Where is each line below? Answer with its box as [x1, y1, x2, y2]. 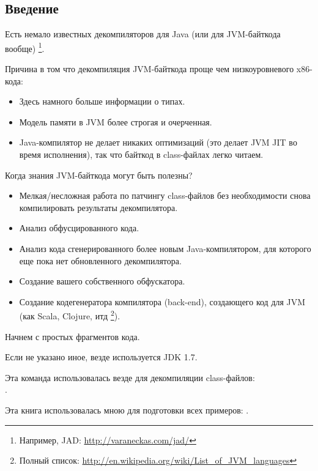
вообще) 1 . [5, 40, 45, 54]
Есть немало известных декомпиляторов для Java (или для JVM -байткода [5, 28, 281, 40]
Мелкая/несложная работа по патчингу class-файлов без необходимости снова [19, 189, 311, 202]
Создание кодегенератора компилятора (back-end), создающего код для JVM [19, 295, 306, 308]
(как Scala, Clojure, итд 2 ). [19, 308, 120, 322]
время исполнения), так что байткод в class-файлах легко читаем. [19, 148, 264, 161]
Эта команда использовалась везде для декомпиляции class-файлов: [5, 371, 255, 384]
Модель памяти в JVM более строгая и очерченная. [19, 115, 212, 128]
